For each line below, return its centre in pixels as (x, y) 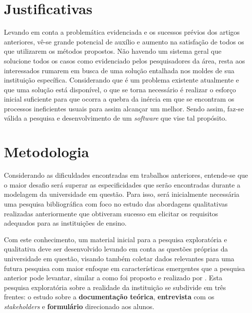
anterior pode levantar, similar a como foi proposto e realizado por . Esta (113, 278)
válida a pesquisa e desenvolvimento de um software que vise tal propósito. (116, 118)
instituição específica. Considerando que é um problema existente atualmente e (122, 80)
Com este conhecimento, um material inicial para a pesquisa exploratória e (116, 239)
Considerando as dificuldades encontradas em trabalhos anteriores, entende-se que (126, 175)
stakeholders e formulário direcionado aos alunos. (79, 306)
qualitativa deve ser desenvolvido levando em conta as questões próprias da (116, 249)
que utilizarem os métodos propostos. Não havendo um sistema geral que (113, 51)
